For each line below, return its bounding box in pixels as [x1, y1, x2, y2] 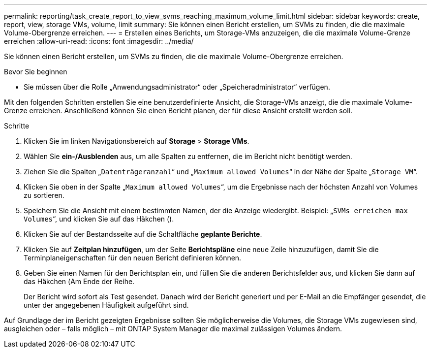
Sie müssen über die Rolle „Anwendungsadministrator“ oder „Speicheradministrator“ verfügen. [24, 83, 330, 91]
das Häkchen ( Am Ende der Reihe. [24, 277, 135, 286]
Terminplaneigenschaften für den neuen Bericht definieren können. [24, 254, 242, 262]
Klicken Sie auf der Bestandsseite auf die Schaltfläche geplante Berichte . [24, 230, 262, 238]
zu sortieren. [24, 191, 64, 199]
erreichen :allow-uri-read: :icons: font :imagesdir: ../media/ [4, 37, 194, 45]
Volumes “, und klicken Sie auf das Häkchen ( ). [24, 215, 174, 223]
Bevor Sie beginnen [4, 67, 67, 76]
